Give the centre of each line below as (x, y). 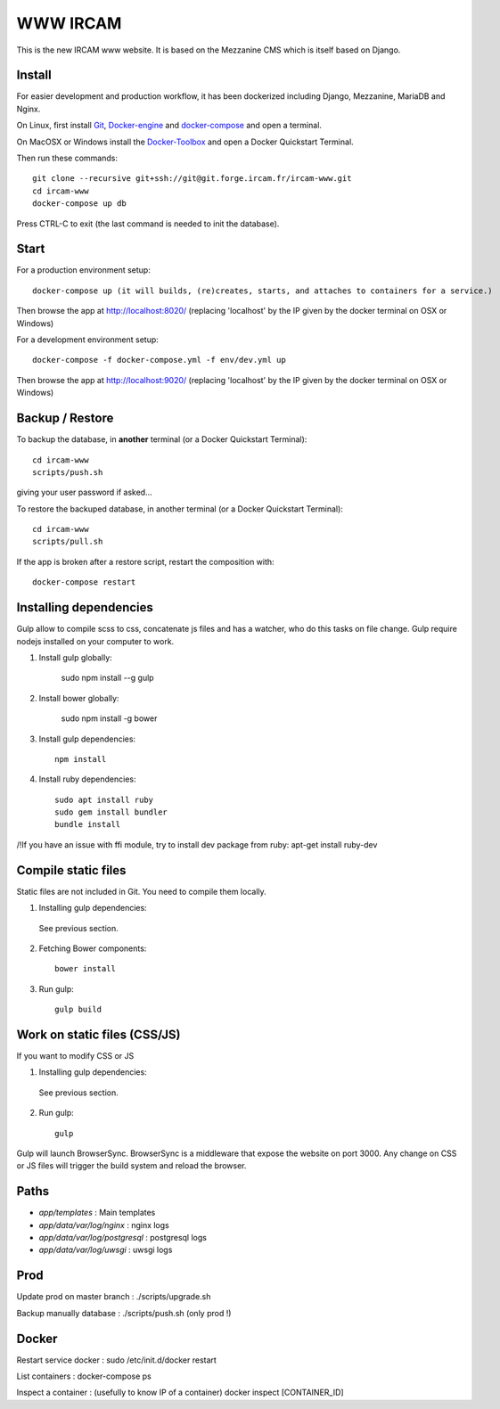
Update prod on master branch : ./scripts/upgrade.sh (114, 1297)
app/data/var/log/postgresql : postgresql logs (123, 1238)
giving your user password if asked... (85, 492)
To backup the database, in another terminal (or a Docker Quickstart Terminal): (162, 439)
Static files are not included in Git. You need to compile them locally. (141, 891)
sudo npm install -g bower (109, 718)
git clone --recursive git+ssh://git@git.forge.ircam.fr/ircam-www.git (192, 179)
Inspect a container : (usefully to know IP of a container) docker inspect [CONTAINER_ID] (180, 1393)
